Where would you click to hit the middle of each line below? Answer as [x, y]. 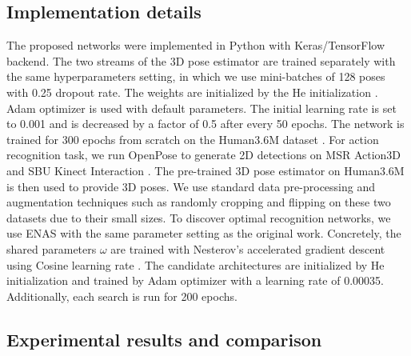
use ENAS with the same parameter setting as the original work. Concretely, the [204, 233]
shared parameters [52, 248]
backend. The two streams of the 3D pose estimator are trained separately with [201, 60]
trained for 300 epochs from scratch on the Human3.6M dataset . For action [193, 139]
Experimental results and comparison [164, 339]
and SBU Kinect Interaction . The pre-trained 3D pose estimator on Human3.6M [205, 170]
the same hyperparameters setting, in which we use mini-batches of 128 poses [196, 76]
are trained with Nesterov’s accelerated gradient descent [248, 248]
